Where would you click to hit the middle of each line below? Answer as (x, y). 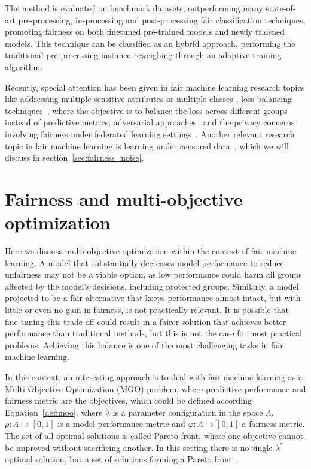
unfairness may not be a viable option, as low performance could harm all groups (153, 274)
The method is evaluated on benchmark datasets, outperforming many (134, 8)
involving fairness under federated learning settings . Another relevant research (150, 133)
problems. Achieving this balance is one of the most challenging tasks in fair (144, 345)
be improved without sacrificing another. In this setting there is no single (139, 447)
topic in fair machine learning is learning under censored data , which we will (147, 145)
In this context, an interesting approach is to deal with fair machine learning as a (154, 376)
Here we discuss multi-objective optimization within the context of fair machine (151, 251)
